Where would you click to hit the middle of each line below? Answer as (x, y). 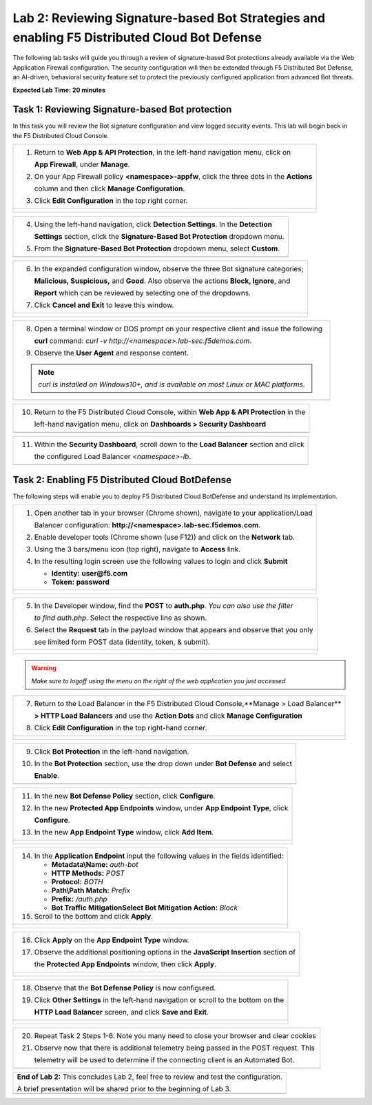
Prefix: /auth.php (80, 899)
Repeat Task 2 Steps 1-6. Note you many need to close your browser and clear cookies (175, 1035)
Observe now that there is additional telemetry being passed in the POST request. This (175, 1048)
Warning (44, 668)
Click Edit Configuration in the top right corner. (111, 201)
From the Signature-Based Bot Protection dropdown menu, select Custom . (157, 248)
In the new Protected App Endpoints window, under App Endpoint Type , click (161, 808)
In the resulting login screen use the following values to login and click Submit (161, 561)
